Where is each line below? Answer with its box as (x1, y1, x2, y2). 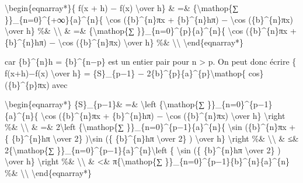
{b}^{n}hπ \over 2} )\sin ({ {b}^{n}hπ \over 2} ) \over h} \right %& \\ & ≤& (11, 132, 299, 144)
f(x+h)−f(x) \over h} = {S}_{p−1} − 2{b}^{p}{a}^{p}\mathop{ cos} (5, 66, 264, 79)
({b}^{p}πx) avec (5, 78, 68, 90)
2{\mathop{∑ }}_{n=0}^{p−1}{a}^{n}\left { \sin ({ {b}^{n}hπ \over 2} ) (5, 143, 281, 156)
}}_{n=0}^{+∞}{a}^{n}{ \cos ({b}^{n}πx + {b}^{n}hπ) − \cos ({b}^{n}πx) (5, 13, 293, 25)
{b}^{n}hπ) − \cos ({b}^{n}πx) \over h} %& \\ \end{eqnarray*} (5, 36, 244, 48)
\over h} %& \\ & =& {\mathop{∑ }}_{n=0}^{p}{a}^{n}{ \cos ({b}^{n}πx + (5, 24, 297, 37)
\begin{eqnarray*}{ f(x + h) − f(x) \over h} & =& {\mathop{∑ (5, 2, 239, 13)
